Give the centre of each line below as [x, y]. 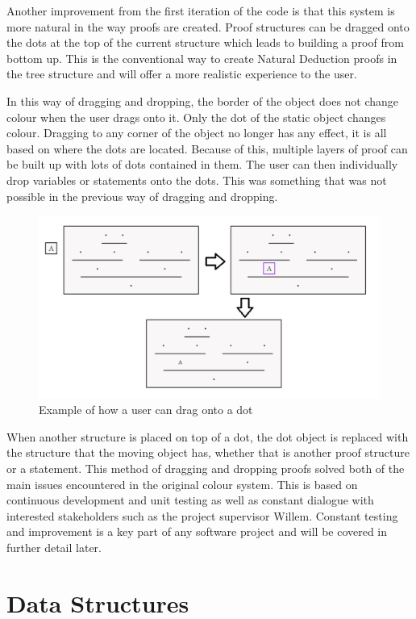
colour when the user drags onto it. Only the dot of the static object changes [196, 117]
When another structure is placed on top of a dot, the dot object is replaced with [208, 436]
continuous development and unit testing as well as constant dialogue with [190, 500]
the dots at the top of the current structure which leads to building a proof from [205, 42]
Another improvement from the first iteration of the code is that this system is [201, 10]
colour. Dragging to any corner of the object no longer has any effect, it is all [197, 133]
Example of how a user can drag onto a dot [146, 410]
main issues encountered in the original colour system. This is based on [182, 484]
